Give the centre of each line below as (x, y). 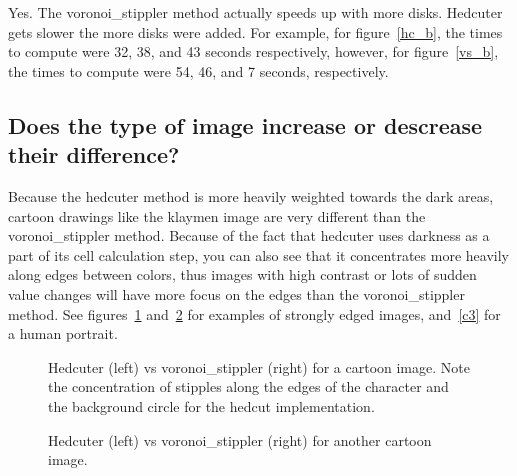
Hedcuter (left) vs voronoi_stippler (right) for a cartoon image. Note (259, 366)
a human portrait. (63, 333)
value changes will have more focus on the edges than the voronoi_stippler (236, 293)
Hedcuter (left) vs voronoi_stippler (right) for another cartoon (240, 439)
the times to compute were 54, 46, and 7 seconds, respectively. (198, 70)
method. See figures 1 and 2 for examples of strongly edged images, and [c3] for (254, 313)
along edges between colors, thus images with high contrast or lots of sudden (242, 274)
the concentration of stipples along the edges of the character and (248, 386)
